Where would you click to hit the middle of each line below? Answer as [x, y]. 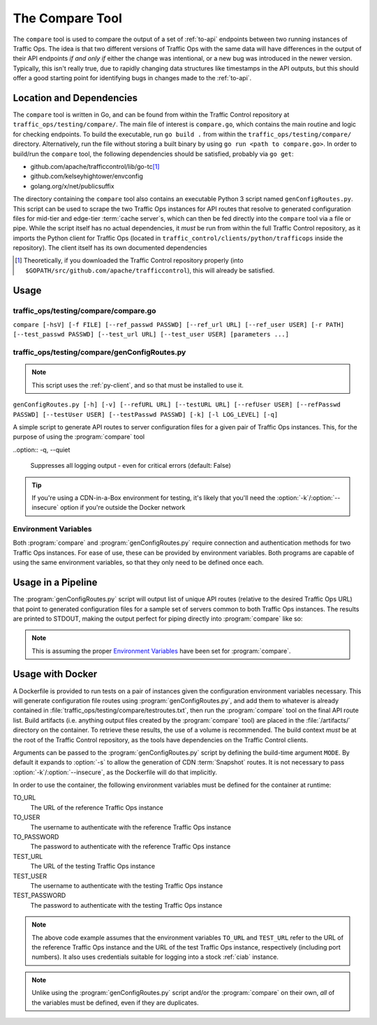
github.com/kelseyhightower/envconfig [87, 176]
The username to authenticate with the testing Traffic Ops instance [127, 886]
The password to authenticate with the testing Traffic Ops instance [126, 905]
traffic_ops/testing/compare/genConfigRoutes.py [99, 353]
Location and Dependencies [75, 98]
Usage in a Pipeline [55, 583]
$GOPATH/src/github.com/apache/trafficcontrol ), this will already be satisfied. [150, 270]
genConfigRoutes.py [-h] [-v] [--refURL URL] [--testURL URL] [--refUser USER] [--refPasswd [177, 405]
